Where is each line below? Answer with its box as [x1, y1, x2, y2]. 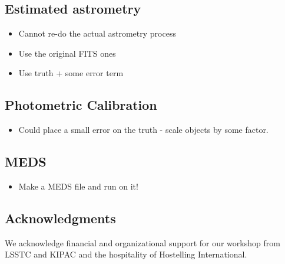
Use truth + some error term [18, 67, 124, 79]
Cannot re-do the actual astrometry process [18, 27, 176, 40]
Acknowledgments [5, 208, 116, 227]
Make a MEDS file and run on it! [18, 180, 138, 192]
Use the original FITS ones [18, 47, 116, 59]
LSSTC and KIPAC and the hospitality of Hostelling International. [5, 248, 247, 260]
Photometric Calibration [5, 96, 157, 114]
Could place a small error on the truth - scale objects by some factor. [18, 123, 269, 136]
